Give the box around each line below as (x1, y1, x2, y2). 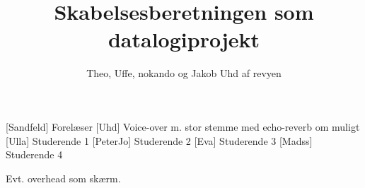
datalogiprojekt (108, 25, 260, 54)
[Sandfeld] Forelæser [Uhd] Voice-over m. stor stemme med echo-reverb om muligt (6, 119, 360, 134)
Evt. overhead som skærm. (6, 170, 121, 185)
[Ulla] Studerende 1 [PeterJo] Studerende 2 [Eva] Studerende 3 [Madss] (6, 133, 313, 148)
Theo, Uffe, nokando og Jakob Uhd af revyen (86, 66, 282, 81)
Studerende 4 (6, 147, 63, 162)
